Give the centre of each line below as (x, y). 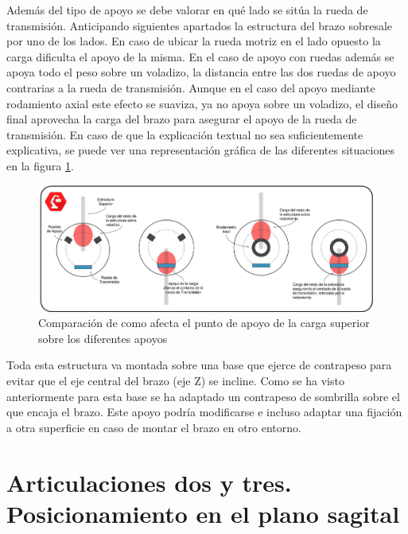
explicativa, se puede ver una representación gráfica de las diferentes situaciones (200, 150)
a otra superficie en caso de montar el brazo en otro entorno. (154, 427)
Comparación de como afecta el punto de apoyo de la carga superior (204, 323)
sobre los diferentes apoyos (103, 338)
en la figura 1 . (40, 165)
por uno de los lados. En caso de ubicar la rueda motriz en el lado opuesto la (194, 41)
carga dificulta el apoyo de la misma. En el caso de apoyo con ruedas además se (200, 56)
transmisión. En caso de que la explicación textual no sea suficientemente (185, 134)
